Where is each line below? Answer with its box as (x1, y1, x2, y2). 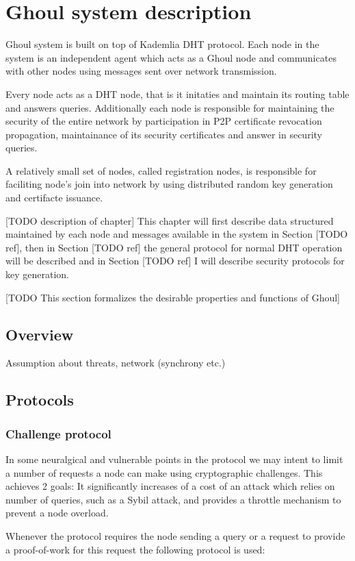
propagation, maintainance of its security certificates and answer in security (5, 127, 322, 141)
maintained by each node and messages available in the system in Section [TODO (5, 227, 348, 241)
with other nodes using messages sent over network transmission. (5, 64, 277, 78)
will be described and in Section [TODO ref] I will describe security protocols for (5, 253, 345, 268)
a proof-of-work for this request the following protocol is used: (5, 542, 265, 556)
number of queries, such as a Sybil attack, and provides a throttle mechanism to (5, 492, 341, 506)
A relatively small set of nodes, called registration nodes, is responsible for (5, 163, 317, 177)
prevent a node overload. (5, 506, 109, 520)
